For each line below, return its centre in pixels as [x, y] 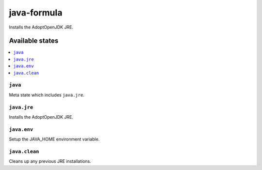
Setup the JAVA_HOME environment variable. [54, 139]
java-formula [36, 13]
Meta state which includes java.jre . [47, 95]
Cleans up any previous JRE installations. [50, 161]
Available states [34, 41]
